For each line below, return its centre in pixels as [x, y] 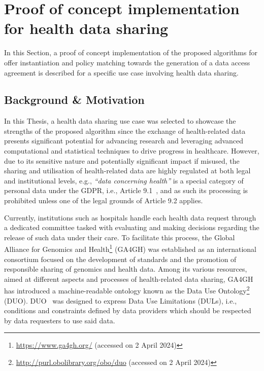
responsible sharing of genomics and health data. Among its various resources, [126, 269]
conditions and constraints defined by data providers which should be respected [128, 310]
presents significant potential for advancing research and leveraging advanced [124, 141]
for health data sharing [86, 28]
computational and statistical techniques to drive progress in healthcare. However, [132, 151]
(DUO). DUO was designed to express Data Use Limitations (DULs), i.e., [121, 300]
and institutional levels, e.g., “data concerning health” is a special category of [124, 180]
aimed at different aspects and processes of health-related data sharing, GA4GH [129, 279]
